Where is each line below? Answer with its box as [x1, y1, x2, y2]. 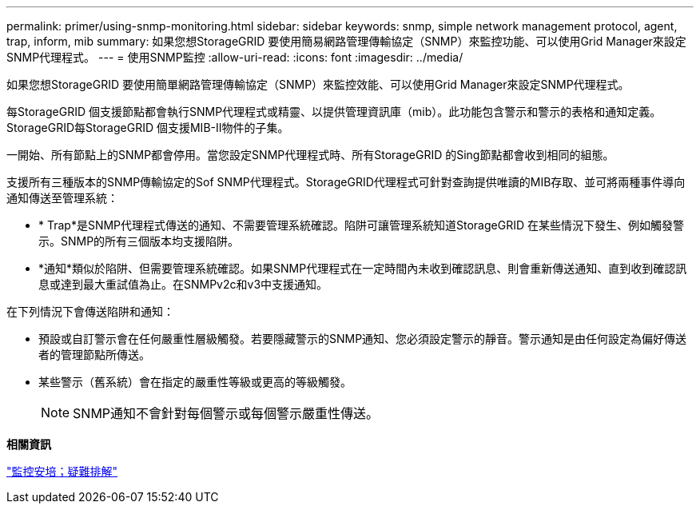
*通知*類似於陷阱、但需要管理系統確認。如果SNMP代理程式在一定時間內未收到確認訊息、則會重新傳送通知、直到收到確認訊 [38, 261, 687, 275]
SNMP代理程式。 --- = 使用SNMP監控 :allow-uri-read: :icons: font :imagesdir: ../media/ [6, 50, 463, 64]
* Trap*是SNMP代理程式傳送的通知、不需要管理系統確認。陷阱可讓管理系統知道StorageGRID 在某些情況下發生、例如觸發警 [38, 218, 684, 232]
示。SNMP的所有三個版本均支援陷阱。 [38, 234, 240, 248]
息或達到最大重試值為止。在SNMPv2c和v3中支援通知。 [38, 277, 328, 291]
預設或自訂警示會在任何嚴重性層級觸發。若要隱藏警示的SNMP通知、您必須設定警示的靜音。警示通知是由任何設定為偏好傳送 [38, 332, 687, 345]
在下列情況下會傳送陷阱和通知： [6, 305, 174, 318]
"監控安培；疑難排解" [6, 464, 118, 478]
